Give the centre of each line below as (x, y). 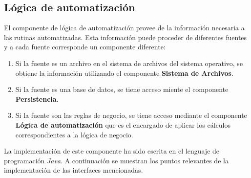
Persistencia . (37, 99)
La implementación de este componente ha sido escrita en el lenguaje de (112, 151)
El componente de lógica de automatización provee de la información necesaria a (124, 28)
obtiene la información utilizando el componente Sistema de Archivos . (124, 73)
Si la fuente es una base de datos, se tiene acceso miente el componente (122, 89)
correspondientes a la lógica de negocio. (74, 134)
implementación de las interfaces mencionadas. (73, 170)
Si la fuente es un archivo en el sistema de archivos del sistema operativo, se (129, 63)
